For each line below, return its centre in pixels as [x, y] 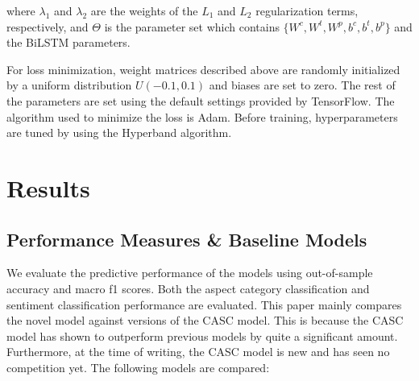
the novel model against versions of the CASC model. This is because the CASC [205, 320]
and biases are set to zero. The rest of [302, 85]
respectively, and [48, 26]
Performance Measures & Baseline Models [187, 239]
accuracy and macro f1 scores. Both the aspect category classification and [188, 288]
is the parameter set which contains [192, 26]
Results [48, 187]
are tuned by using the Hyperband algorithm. [119, 133]
